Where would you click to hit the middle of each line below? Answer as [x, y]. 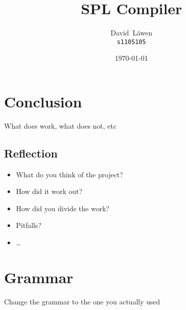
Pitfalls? [29, 225]
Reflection [31, 153]
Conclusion [43, 101]
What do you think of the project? [69, 174]
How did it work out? [49, 191]
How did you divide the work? [63, 208]
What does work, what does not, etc [60, 125]
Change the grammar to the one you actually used [82, 301]
